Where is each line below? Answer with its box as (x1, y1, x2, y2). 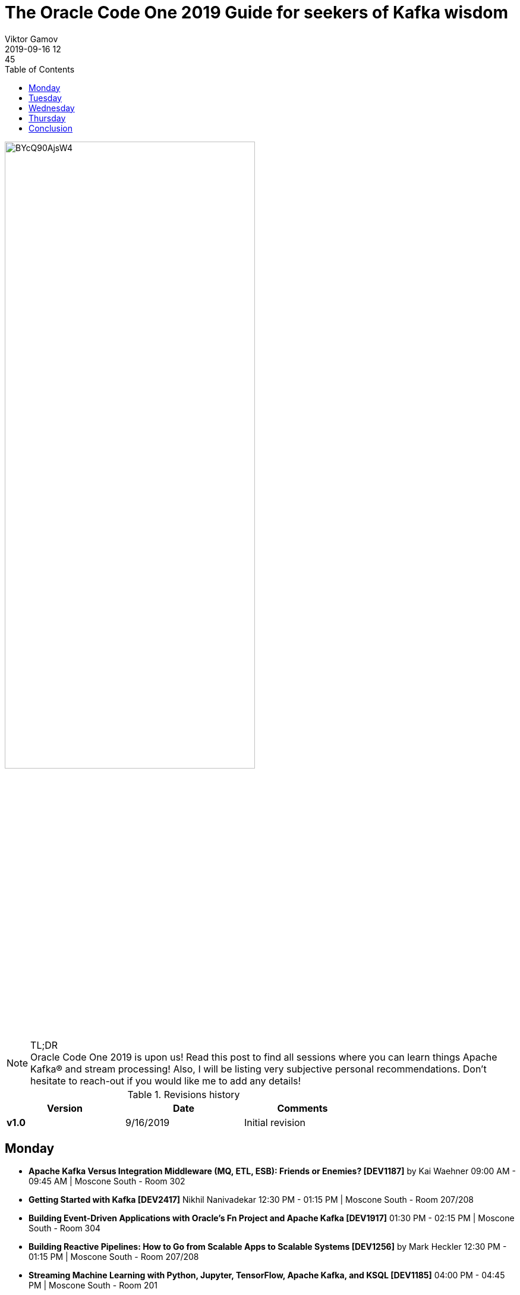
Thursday (29, 112, 66, 123)
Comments (277, 1102, 328, 1115)
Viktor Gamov (5, 33, 58, 44)
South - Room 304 (29, 1222, 101, 1233)
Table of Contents (5, 64, 75, 74)
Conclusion (29, 123, 73, 133)
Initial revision (244, 1117, 306, 1129)
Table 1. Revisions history (127, 1089, 240, 1101)
